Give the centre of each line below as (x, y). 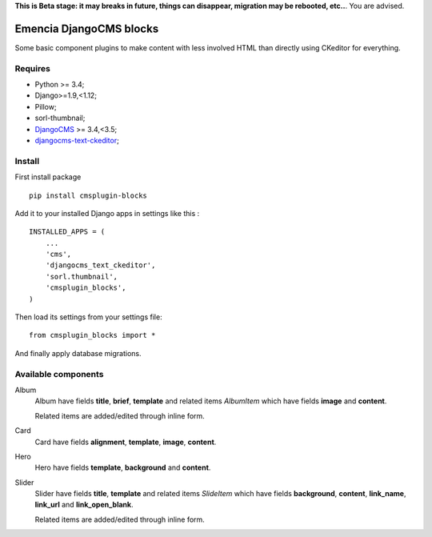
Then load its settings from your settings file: (89, 317)
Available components (59, 374)
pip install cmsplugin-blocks (88, 195)
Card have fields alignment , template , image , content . (126, 442)
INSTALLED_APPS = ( (67, 232)
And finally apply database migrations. (78, 353)
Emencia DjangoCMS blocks (87, 28)
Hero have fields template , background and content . (123, 467)
